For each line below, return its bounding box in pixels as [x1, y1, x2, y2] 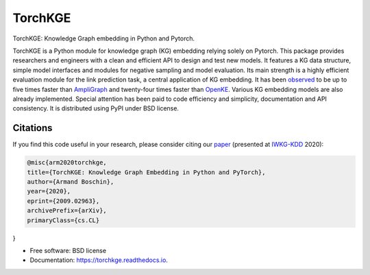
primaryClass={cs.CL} [27, 216, 100, 224]
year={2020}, [27, 187, 71, 195]
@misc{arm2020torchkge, [27, 158, 108, 167]
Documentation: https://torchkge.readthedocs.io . [29, 256, 168, 264]
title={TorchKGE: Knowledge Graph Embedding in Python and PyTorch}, [27, 168, 266, 176]
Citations [12, 122, 53, 134]
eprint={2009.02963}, [27, 197, 100, 205]
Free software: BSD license [29, 246, 106, 254]
